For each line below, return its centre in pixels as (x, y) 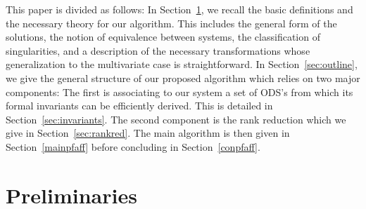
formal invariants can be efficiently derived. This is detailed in (139, 106)
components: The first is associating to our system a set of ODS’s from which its (179, 92)
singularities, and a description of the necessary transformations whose (158, 50)
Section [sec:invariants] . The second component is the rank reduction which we (176, 119)
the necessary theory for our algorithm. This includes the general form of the (171, 23)
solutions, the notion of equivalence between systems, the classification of (163, 37)
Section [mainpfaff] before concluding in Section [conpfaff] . (133, 146)
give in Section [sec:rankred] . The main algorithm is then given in (148, 133)
